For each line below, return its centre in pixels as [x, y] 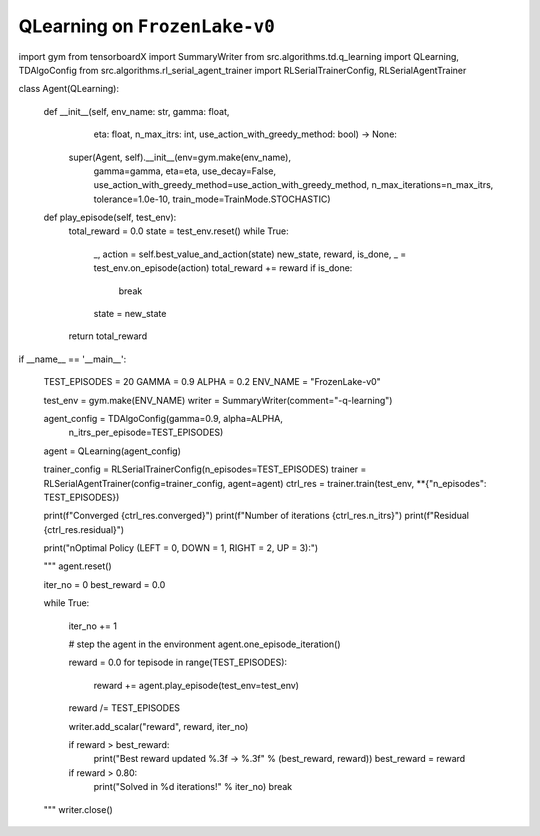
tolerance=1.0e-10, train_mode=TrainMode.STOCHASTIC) [212, 199]
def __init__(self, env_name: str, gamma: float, [136, 111]
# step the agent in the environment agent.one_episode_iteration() [204, 644]
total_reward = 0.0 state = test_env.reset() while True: [178, 231]
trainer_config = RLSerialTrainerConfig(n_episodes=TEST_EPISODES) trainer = [205, 469]
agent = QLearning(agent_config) [112, 451]
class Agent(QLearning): [69, 89]
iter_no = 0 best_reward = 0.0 [104, 584]
